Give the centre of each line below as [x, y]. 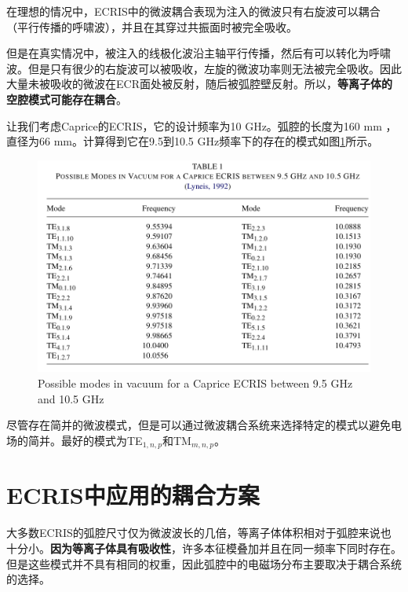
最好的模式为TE [102, 440]
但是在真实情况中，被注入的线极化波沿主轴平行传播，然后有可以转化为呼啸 [199, 53]
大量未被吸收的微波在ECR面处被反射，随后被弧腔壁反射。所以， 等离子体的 [199, 84]
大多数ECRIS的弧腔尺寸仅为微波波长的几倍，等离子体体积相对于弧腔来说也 [199, 533]
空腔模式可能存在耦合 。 [67, 99]
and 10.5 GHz [71, 398]
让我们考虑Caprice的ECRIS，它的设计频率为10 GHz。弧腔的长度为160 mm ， [202, 125]
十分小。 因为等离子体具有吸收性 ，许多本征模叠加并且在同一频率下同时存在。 [204, 548]
